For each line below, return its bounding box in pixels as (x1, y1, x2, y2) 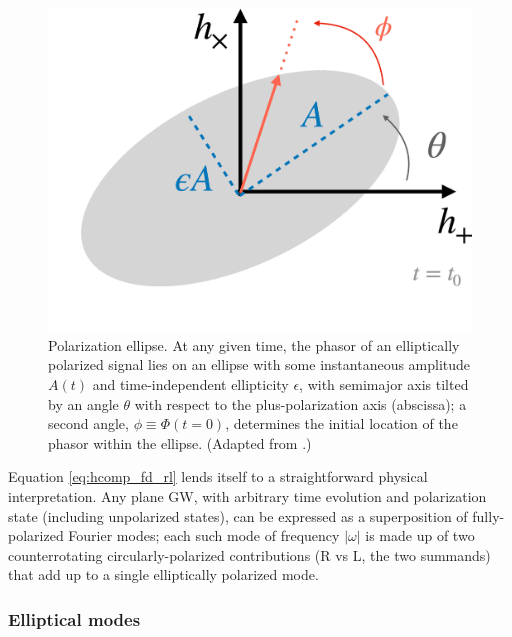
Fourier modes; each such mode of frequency (68, 525, 340, 546)
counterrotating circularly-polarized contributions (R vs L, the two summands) (8, 544, 491, 565)
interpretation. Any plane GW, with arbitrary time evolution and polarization (8, 486, 487, 507)
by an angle (48, 393, 119, 414)
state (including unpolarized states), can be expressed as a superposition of (8, 505, 468, 526)
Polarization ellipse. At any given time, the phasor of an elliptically (48, 334, 460, 355)
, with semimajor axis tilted (299, 374, 469, 395)
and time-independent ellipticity (92, 374, 289, 395)
